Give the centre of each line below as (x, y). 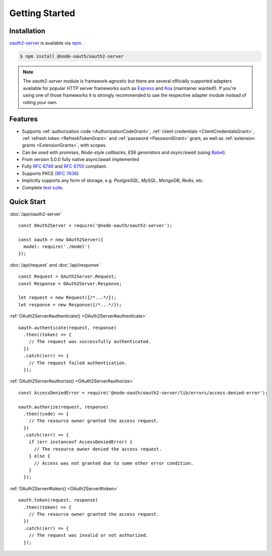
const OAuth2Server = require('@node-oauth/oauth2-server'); (95, 225)
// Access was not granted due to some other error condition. (114, 463)
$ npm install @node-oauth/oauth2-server (72, 56)
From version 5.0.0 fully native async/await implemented (81, 160)
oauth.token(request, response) (58, 500)
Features (23, 119)
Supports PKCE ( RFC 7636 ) (50, 173)
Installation (27, 31)
